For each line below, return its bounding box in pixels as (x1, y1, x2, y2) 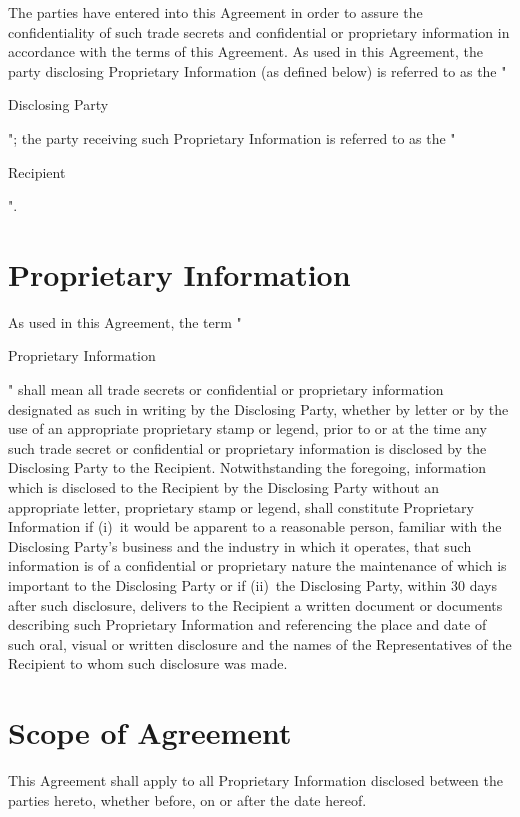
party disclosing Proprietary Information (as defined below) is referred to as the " (8, 60, 507, 81)
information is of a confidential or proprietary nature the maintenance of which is (8, 555, 507, 576)
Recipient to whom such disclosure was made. (8, 653, 288, 674)
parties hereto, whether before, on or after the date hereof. (8, 789, 367, 810)
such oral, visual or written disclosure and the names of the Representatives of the (8, 633, 512, 654)
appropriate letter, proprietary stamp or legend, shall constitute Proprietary (8, 496, 474, 517)
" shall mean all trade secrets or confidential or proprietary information (8, 379, 444, 400)
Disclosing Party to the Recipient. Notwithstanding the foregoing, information (8, 457, 487, 478)
